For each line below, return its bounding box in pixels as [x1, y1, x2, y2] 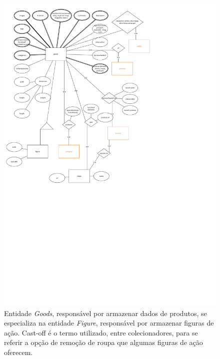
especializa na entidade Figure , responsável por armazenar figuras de [4, 318, 214, 328]
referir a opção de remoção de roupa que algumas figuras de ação [4, 337, 203, 348]
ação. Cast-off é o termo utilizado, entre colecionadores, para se [4, 327, 198, 338]
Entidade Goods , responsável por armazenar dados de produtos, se [4, 308, 207, 318]
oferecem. [4, 347, 33, 357]
